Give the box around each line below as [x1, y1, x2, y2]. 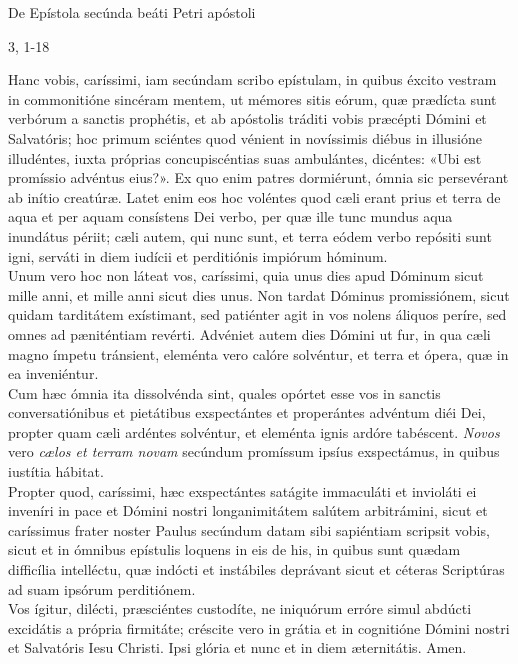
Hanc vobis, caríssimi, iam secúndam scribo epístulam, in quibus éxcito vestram [8, 69, 497, 90]
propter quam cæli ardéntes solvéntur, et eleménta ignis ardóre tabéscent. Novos [8, 421, 500, 442]
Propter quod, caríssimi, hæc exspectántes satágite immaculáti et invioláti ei [8, 480, 477, 501]
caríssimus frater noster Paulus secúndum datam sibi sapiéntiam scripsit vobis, [8, 519, 490, 540]
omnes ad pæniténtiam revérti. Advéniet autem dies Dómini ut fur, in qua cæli [8, 323, 491, 344]
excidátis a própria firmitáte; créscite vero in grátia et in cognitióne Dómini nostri [8, 617, 510, 638]
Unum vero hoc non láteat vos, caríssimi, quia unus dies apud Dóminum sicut [8, 265, 484, 286]
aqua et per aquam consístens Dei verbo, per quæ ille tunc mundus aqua [8, 206, 453, 227]
